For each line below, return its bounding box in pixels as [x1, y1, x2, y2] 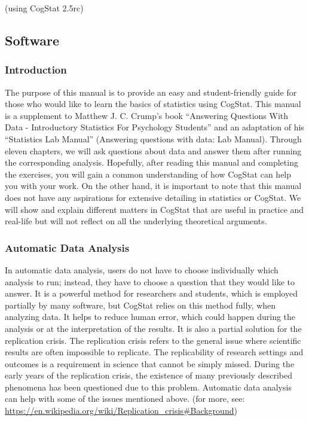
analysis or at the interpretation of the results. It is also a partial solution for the [5, 322, 302, 334]
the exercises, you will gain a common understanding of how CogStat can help [5, 167, 292, 180]
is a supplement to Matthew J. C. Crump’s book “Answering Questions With [5, 109, 289, 121]
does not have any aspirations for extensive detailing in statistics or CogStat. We [5, 191, 301, 203]
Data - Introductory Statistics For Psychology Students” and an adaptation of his [5, 121, 304, 133]
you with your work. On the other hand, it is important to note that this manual [5, 179, 302, 192]
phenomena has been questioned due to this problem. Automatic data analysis [5, 380, 292, 393]
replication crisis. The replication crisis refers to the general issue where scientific [5, 334, 301, 346]
